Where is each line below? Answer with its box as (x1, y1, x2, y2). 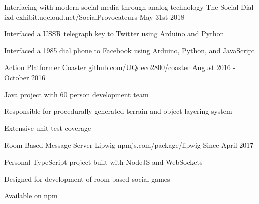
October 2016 (4, 72, 46, 82)
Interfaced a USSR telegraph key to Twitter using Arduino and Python (4, 28, 224, 39)
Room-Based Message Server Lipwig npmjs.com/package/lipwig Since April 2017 (4, 140, 254, 150)
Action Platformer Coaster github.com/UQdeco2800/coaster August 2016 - (4, 62, 236, 73)
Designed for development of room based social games (4, 173, 170, 184)
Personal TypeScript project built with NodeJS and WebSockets (4, 156, 203, 167)
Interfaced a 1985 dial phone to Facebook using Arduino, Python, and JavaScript (4, 45, 255, 55)
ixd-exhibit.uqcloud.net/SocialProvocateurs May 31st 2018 (4, 11, 184, 22)
